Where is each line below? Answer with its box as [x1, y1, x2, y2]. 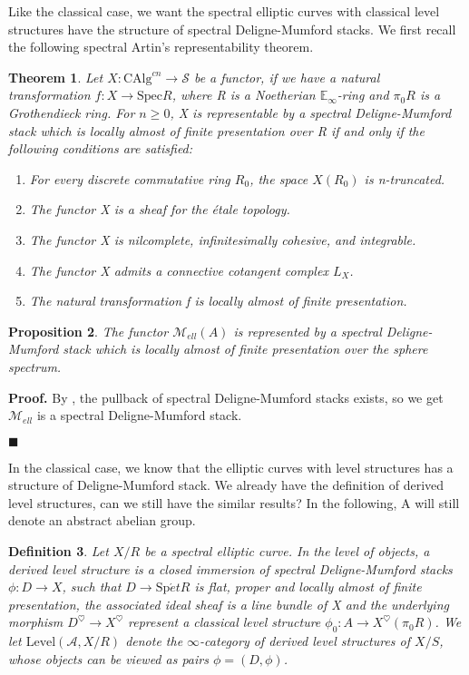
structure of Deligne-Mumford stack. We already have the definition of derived [8, 475, 445, 494]
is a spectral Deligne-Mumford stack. [36, 406, 242, 425]
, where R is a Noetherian [171, 85, 316, 104]
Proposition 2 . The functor [8, 321, 169, 340]
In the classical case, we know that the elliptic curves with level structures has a [8, 457, 454, 476]
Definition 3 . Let [8, 542, 109, 561]
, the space [249, 169, 308, 188]
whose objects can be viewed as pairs [8, 649, 209, 668]
